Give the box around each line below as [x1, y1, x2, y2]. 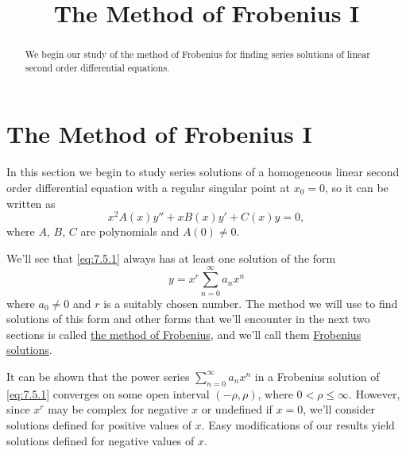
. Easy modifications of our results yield [201, 416, 395, 433]
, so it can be [325, 179, 389, 196]
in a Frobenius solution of [254, 367, 380, 384]
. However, [349, 385, 400, 402]
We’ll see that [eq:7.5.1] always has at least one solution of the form [6, 249, 336, 266]
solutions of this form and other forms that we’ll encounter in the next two [6, 310, 370, 327]
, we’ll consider [303, 401, 375, 417]
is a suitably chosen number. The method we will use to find [103, 294, 398, 311]
